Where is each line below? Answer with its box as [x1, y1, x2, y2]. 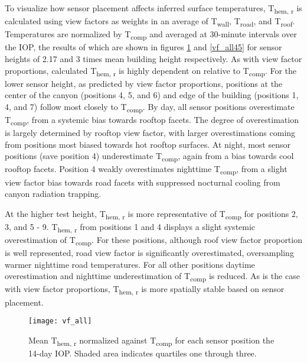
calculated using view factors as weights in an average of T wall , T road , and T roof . [5, 15, 295, 28]
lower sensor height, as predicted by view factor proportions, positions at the [5, 77, 283, 89]
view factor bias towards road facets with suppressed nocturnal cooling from [5, 176, 280, 188]
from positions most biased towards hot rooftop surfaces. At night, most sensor [5, 138, 290, 150]
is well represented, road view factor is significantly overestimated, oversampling [5, 247, 294, 259]
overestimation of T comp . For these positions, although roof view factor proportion [5, 234, 302, 247]
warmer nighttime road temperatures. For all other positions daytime [5, 258, 255, 270]
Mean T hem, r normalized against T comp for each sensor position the [28, 333, 275, 348]
